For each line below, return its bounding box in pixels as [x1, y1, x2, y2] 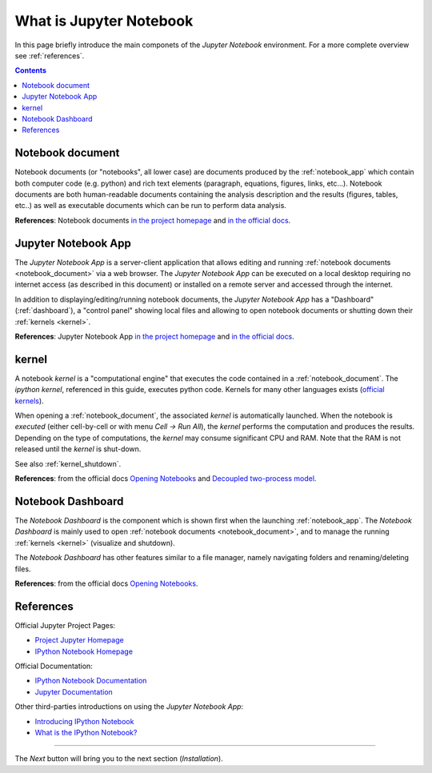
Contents [14, 66, 47, 75]
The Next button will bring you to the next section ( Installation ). [14, 754, 223, 763]
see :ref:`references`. [14, 50, 85, 60]
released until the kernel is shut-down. [14, 444, 142, 454]
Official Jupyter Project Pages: [14, 620, 116, 630]
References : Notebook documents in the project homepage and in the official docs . [14, 215, 291, 225]
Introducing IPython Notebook [34, 716, 134, 726]
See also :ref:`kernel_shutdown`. [14, 459, 122, 468]
